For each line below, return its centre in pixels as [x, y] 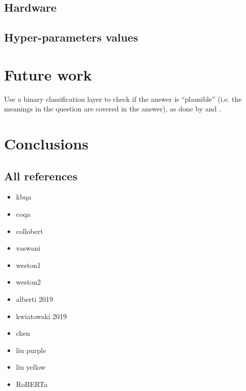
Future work [48, 74]
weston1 [28, 265]
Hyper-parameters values [71, 37]
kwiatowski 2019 [41, 316]
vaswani [28, 248]
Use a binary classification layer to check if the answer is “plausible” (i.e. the [123, 99]
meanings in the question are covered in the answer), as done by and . [113, 109]
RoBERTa [32, 384]
